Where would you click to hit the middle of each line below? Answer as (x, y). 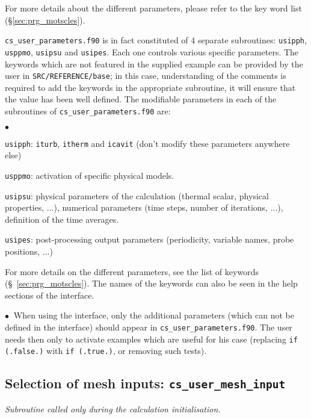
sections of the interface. (50, 295)
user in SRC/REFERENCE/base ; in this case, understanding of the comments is (146, 76)
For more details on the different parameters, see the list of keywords (132, 271)
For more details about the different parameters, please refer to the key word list (153, 8)
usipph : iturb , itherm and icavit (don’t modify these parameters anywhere (147, 143)
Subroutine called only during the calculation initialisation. (113, 408)
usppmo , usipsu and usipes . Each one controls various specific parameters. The (152, 51)
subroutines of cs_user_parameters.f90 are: (88, 110)
